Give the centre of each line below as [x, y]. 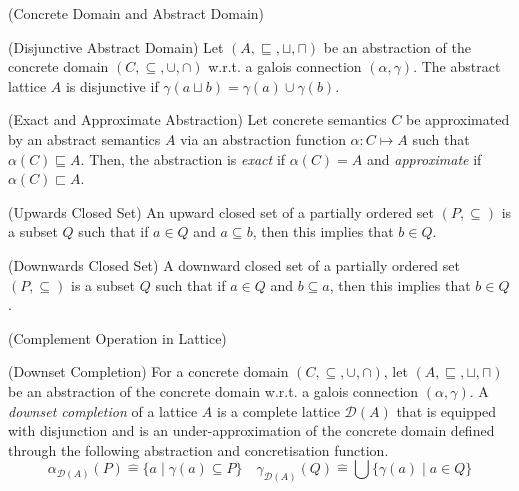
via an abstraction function [263, 138]
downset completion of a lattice [103, 410]
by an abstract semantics [84, 138]
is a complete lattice [278, 410]
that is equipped [446, 410]
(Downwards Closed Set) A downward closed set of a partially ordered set [234, 264]
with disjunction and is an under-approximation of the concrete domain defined [251, 430]
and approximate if [424, 158]
